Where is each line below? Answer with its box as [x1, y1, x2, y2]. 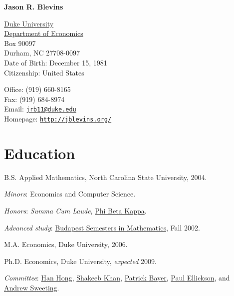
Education [4, 142, 75, 163]
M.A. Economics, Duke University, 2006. [4, 239, 128, 249]
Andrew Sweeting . [4, 282, 59, 292]
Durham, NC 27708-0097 [4, 47, 80, 58]
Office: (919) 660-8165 [4, 84, 71, 94]
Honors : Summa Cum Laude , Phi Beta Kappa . [4, 205, 147, 215]
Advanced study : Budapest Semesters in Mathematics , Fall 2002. [4, 222, 200, 232]
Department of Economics [4, 28, 83, 38]
